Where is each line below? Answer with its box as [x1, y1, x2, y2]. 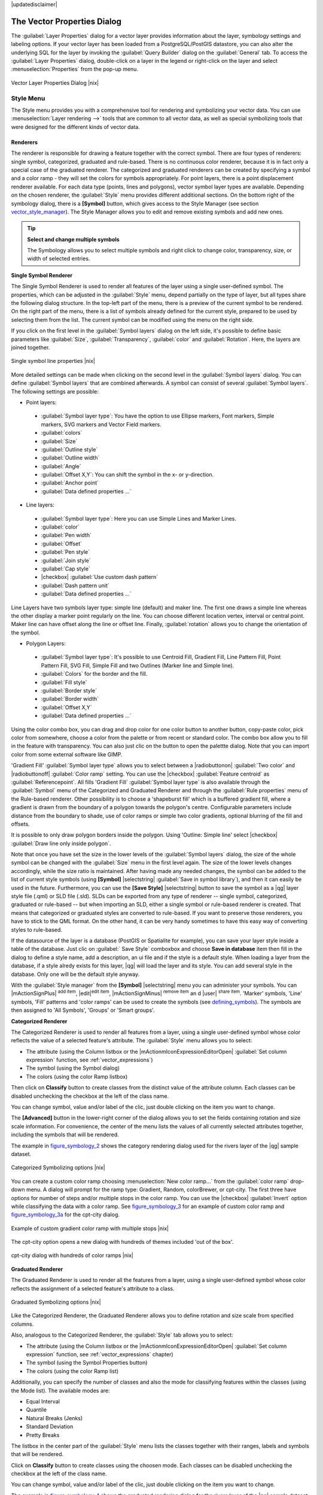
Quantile [26, 1406, 47, 1414]
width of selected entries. [27, 255, 90, 263]
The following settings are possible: [11, 388, 99, 395]
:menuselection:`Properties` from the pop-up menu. [11, 66, 139, 73]
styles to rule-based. [11, 926, 63, 933]
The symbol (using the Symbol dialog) [26, 1064, 120, 1072]
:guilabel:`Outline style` [41, 446, 98, 453]
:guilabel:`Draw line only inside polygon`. [11, 840, 111, 847]
